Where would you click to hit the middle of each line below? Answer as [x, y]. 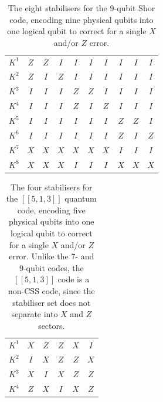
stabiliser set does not [52, 302]
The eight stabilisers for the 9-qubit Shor [81, 8]
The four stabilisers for [51, 187]
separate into [35, 314]
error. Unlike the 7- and [52, 256]
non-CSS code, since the [52, 290]
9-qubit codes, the [51, 267]
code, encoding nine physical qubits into [81, 19]
